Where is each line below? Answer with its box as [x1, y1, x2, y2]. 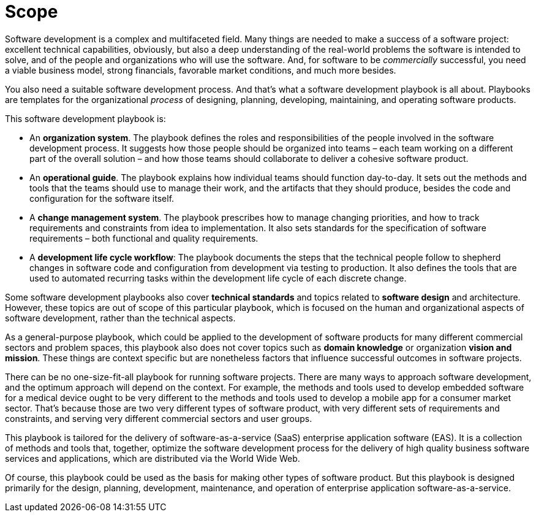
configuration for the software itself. [29, 193, 175, 204]
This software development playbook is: [5, 113, 166, 124]
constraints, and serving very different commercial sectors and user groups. [5, 413, 312, 424]
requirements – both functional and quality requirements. [29, 232, 259, 243]
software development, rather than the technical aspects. [5, 312, 236, 323]
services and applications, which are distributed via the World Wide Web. [5, 453, 300, 464]
